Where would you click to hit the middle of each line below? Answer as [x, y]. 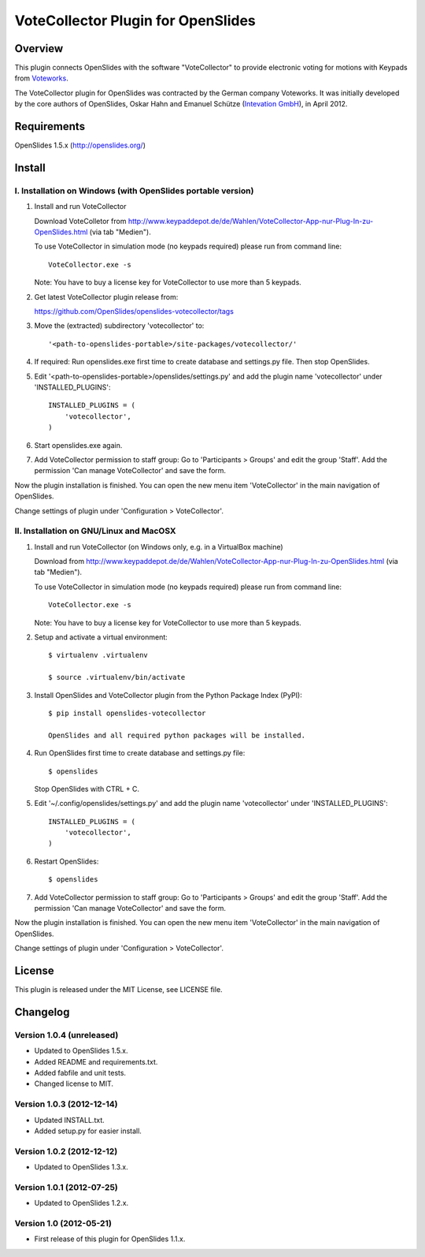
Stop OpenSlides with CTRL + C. [87, 789]
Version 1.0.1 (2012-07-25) [66, 1187]
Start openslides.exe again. [78, 445]
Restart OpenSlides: [67, 861]
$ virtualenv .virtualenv [98, 655]
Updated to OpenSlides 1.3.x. [81, 1167]
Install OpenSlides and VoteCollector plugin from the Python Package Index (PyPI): [168, 695]
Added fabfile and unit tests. [80, 1073]
